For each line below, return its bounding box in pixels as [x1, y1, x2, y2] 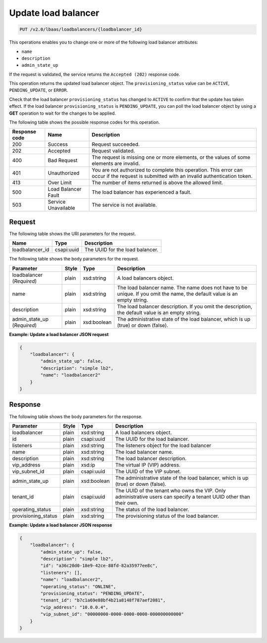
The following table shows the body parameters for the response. [9, 413, 143, 420]
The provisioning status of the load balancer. [115, 512, 220, 519]
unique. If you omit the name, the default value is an [117, 290, 238, 297]
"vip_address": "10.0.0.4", [40, 604, 109, 610]
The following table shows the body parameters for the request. [9, 256, 139, 262]
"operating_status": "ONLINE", [40, 584, 116, 589]
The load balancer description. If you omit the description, [117, 303, 252, 310]
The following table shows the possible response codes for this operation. [9, 119, 160, 126]
